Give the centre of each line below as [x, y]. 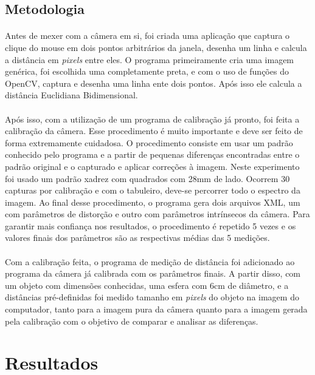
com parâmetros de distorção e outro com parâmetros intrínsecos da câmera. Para [157, 214]
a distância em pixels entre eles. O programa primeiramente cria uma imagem [150, 59]
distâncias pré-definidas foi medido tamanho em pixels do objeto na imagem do [152, 297]
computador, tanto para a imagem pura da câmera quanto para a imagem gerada [156, 309]
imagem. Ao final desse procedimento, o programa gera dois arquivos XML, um [153, 202]
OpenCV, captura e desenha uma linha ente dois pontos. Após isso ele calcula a [154, 83]
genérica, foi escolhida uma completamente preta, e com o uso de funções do [147, 71]
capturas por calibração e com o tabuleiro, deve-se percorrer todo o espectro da [153, 190]
